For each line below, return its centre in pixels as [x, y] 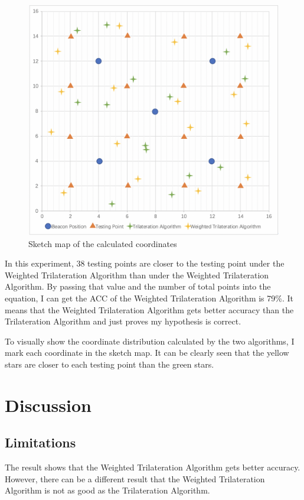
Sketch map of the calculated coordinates [103, 243]
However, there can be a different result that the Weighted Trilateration [135, 478]
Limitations [40, 442]
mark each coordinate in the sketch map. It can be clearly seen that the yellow [147, 353]
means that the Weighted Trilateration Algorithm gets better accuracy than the [149, 309]
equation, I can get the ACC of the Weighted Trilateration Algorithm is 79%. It [149, 298]
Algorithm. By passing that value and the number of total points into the [138, 286]
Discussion [48, 405]
